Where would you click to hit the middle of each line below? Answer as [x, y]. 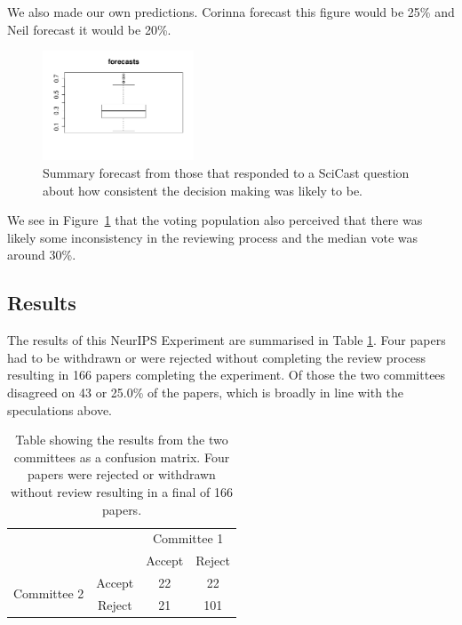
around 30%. [42, 255]
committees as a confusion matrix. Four [122, 457]
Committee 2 [49, 593]
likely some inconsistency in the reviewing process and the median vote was [213, 237]
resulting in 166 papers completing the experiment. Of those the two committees [227, 375]
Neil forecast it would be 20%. [89, 29]
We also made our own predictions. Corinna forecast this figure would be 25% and [231, 12]
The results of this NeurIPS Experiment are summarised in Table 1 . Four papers [227, 340]
